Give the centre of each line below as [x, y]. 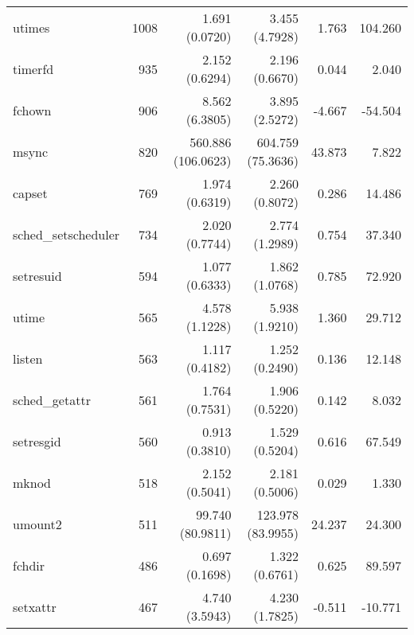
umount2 [37, 524]
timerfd [33, 68]
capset [30, 193]
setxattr [35, 606]
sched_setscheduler [66, 234]
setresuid [37, 275]
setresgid [37, 441]
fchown [32, 110]
